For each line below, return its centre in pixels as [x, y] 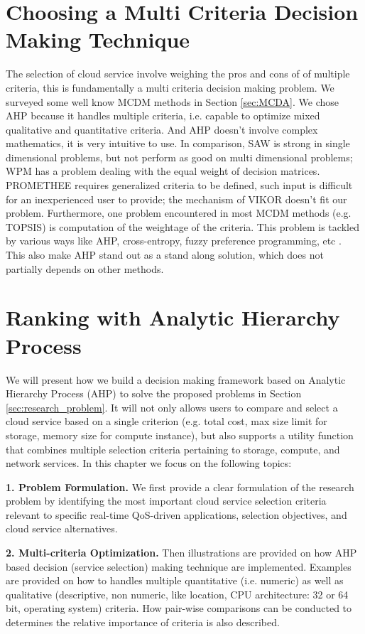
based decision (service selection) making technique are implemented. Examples [179, 566]
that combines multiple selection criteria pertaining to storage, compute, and [173, 449]
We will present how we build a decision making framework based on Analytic [176, 379]
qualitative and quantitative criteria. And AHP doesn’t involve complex [162, 129]
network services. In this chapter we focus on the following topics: [149, 463]
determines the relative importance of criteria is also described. [143, 622]
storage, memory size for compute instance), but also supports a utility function [180, 435]
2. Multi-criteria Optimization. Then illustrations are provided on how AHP [181, 553]
